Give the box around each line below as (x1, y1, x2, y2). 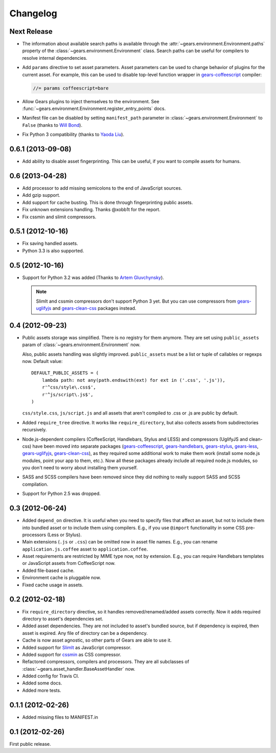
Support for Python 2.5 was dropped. (22, 491, 101, 497)
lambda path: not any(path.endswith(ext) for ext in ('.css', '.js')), (41, 377, 225, 383)
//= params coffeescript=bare (33, 85, 109, 91)
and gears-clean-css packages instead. (52, 305, 136, 311)
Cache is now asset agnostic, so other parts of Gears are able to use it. (22, 637, 172, 644)
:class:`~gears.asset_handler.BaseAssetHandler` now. (22, 666, 135, 672)
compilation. (22, 481, 49, 487)
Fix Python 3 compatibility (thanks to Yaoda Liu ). (22, 131, 125, 138)
